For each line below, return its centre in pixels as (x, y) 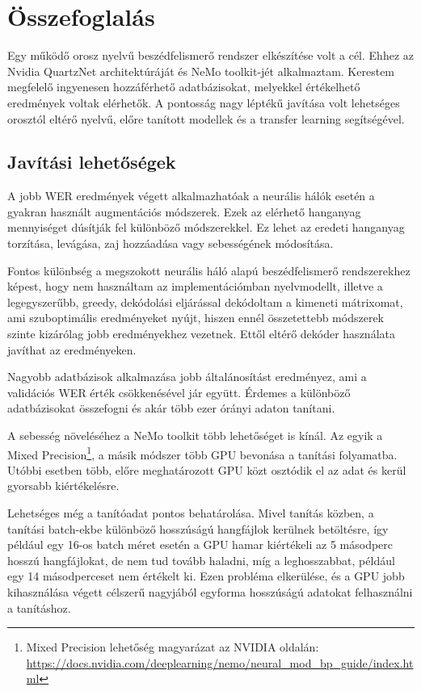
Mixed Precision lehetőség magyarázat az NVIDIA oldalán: (173, 647)
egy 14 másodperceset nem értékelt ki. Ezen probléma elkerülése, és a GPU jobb (206, 576)
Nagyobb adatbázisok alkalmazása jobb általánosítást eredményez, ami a (187, 377)
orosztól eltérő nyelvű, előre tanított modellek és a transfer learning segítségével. (206, 118)
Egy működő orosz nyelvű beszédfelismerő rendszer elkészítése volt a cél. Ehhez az (210, 55)
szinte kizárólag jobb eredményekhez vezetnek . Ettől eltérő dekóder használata (201, 334)
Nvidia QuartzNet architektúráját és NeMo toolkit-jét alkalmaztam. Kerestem (201, 71)
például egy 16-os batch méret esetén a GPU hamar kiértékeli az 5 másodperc (200, 544)
